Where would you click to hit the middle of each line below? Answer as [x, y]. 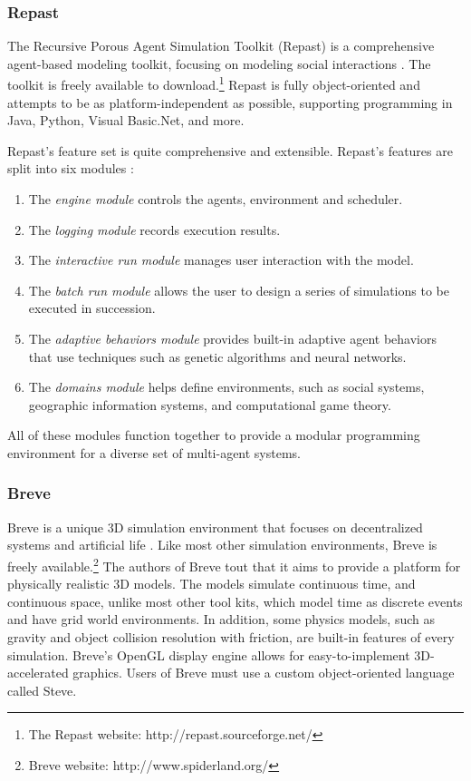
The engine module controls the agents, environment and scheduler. [216, 199]
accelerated [38, 673]
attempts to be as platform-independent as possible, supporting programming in [230, 102]
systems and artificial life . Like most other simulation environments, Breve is [222, 545]
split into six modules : [71, 168]
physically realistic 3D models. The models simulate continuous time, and [211, 584]
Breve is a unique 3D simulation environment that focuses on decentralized [215, 527]
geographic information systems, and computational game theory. [210, 404]
